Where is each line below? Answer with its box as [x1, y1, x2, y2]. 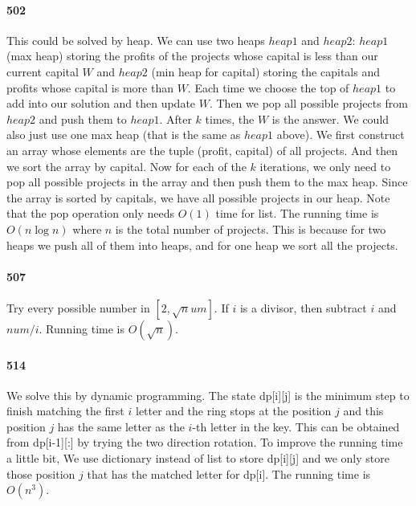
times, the [205, 110, 255, 127]
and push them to [39, 110, 127, 127]
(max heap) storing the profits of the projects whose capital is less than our [6, 47, 378, 64]
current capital [6, 63, 79, 80]
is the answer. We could [271, 110, 389, 127]
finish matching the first [6, 402, 124, 419]
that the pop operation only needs [6, 205, 174, 222]
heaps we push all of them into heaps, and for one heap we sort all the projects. [6, 236, 398, 253]
